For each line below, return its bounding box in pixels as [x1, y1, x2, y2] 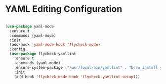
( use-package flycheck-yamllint [9, 52, 77, 56]
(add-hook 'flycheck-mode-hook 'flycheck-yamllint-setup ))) [14, 74, 140, 79]
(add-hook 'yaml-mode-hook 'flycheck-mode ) [9, 42, 100, 47]
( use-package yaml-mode [5, 24, 54, 29]
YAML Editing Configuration [5, 3, 123, 15]
